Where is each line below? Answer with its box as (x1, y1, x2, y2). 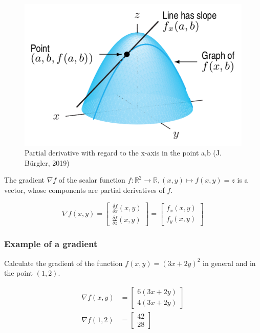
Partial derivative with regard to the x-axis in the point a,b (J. (25, 147, 222, 158)
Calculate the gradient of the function (4, 257, 123, 268)
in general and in (203, 257, 256, 268)
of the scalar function (58, 174, 125, 185)
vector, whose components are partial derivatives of (4, 184, 165, 195)
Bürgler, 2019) (25, 157, 70, 168)
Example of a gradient (4, 237, 98, 250)
